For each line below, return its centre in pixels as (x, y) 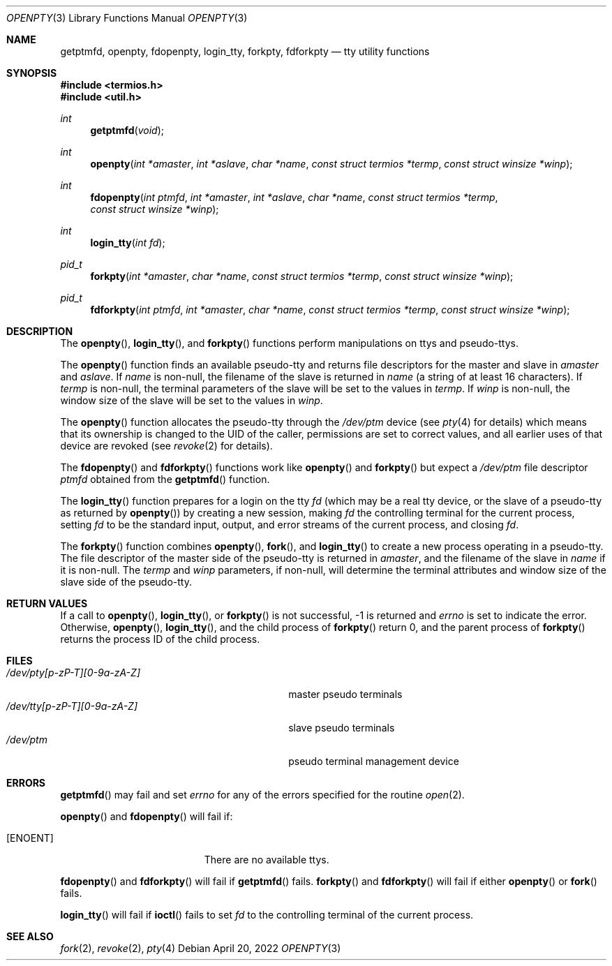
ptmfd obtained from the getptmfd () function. (165, 479)
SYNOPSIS (32, 73)
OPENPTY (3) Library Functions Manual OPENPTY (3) (127, 18)
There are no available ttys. (267, 860)
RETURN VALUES (47, 603)
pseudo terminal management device (374, 761)
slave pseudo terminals (342, 728)
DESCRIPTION (40, 331)
